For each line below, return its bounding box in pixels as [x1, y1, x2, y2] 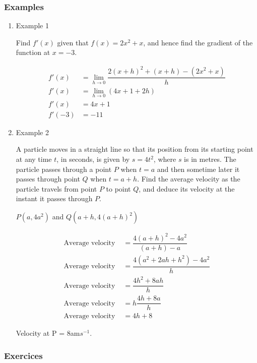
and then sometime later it [157, 163, 240, 174]
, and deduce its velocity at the [139, 183, 235, 194]
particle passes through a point [16, 163, 112, 174]
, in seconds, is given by [56, 154, 130, 164]
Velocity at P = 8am [16, 328, 80, 338]
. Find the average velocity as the [137, 173, 240, 184]
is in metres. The [184, 154, 236, 164]
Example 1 [16, 20, 49, 31]
